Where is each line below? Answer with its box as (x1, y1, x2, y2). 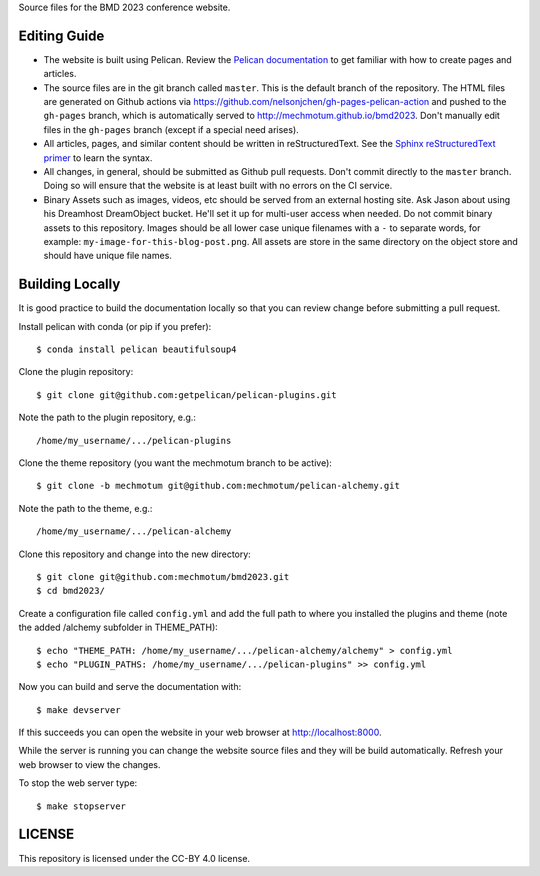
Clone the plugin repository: (18, 366, 134, 378)
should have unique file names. (43, 250, 172, 262)
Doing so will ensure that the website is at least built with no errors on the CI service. (43, 180, 393, 192)
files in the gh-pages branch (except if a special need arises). (43, 123, 299, 135)
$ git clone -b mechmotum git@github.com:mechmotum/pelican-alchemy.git (36, 480, 400, 492)
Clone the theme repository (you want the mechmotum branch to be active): (18, 457, 332, 469)
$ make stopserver (36, 800, 127, 812)
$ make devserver (36, 704, 121, 715)
